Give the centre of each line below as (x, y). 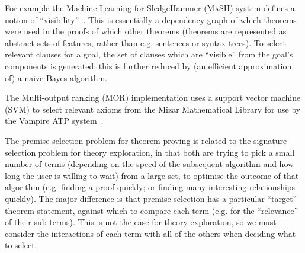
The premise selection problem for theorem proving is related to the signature (146, 140)
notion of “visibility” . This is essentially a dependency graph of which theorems (151, 19)
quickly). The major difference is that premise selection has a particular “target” (151, 198)
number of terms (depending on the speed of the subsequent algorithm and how (150, 164)
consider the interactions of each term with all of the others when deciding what (150, 233)
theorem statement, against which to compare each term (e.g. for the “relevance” (152, 210)
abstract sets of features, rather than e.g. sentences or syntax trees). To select (145, 42)
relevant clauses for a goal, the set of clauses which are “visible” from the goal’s (149, 54)
